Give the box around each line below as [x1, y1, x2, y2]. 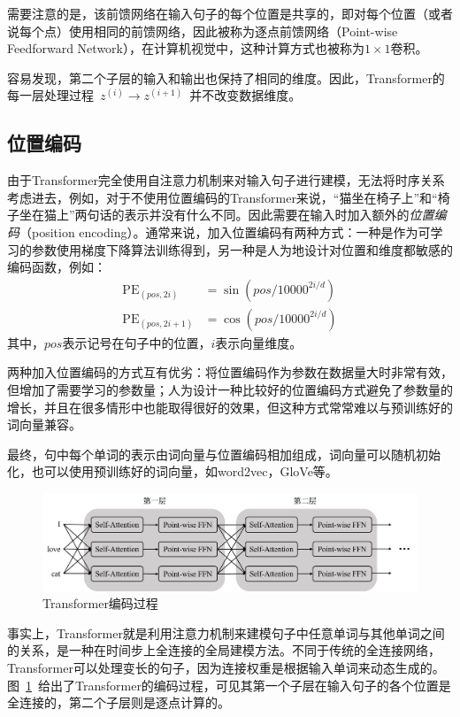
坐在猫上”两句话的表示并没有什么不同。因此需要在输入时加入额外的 [19, 205, 410, 224]
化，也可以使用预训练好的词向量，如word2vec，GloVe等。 [7, 462, 338, 481]
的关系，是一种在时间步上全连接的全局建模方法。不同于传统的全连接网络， [7, 641, 441, 659]
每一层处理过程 [7, 86, 94, 104]
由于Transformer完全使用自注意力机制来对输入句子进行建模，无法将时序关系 [7, 171, 445, 189]
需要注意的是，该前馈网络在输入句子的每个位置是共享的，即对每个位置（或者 [7, 4, 453, 22]
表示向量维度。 [215, 333, 303, 351]
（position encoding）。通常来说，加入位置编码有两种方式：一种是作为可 [19, 222, 431, 241]
